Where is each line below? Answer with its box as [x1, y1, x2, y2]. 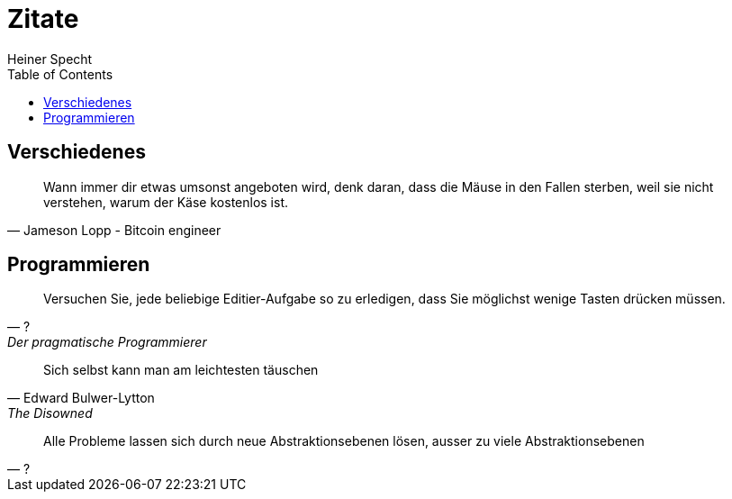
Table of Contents [7, 66, 113, 82]
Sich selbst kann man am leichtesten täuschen [43, 362, 319, 378]
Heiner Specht [7, 50, 93, 67]
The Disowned [7, 405, 93, 422]
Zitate [7, 4, 79, 34]
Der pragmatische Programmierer [7, 334, 207, 350]
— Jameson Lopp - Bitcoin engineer [7, 222, 221, 238]
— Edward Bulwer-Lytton [7, 390, 155, 406]
